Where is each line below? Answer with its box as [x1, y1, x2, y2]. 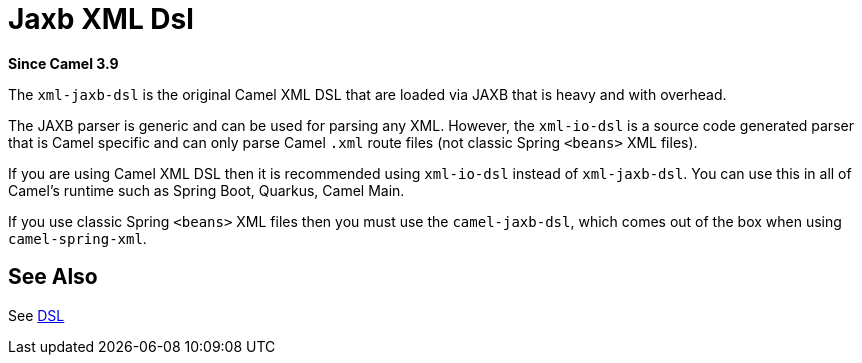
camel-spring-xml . [8, 229, 147, 247]
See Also [8, 264, 98, 290]
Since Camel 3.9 [8, 54, 119, 72]
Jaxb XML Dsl [8, 2, 194, 36]
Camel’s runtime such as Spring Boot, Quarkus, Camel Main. [8, 181, 405, 199]
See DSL [8, 306, 65, 324]
